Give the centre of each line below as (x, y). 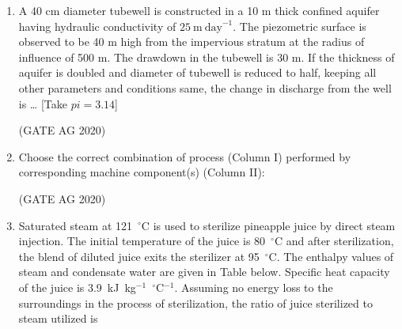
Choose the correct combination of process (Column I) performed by (185, 156)
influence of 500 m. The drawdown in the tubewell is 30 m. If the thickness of (207, 57)
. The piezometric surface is (300, 26)
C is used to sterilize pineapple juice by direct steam (268, 225)
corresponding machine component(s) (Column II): (142, 172)
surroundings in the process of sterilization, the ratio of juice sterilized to (195, 303)
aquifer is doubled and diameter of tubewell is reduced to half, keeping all (197, 72)
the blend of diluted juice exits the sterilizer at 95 (139, 256)
